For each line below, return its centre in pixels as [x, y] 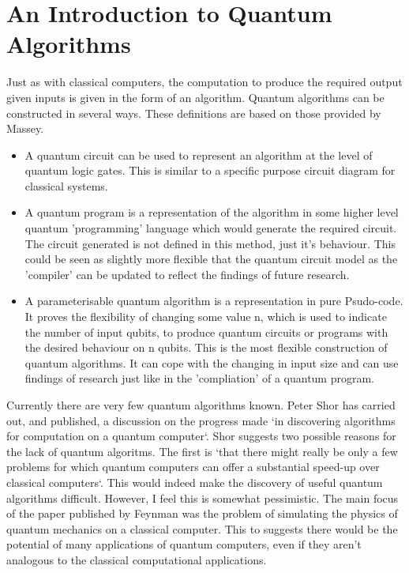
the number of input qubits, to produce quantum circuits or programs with [206, 332]
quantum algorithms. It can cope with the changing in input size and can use [212, 362]
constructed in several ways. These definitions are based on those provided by [194, 113]
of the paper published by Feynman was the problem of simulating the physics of [202, 513]
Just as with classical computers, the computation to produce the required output [204, 82]
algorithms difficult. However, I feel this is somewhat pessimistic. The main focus [203, 498]
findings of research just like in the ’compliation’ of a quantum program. [199, 378]
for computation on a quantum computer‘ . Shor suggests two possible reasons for [201, 436]
